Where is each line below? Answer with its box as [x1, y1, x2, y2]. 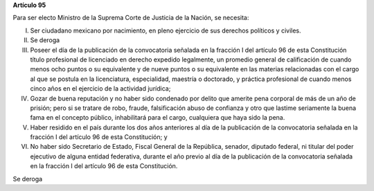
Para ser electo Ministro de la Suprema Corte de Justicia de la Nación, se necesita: [12, 14, 249, 22]
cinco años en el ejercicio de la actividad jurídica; [30, 84, 171, 93]
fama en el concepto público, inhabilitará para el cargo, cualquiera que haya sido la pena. [30, 113, 285, 122]
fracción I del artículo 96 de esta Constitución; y [30, 133, 168, 141]
